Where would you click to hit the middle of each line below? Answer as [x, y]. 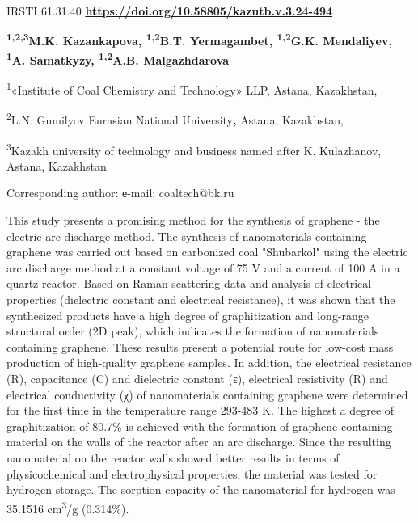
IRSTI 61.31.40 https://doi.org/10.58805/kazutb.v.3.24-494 [170, 11]
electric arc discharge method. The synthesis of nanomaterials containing [187, 236]
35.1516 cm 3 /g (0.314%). [68, 507]
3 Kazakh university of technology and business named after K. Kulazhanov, [194, 149]
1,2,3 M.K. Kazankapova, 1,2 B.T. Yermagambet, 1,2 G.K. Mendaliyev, [199, 40]
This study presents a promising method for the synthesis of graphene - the [193, 220]
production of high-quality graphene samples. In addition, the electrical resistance [209, 363]
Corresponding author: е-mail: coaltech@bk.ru [120, 193]
